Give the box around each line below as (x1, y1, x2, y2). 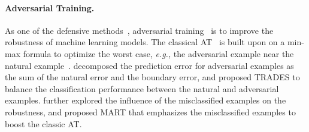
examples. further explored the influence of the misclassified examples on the (5, 94, 286, 106)
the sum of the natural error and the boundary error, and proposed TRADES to (5, 71, 300, 83)
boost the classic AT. (5, 117, 82, 130)
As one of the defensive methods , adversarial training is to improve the (5, 24, 274, 36)
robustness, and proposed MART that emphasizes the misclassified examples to (5, 105, 296, 118)
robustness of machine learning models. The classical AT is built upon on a (5, 36, 285, 48)
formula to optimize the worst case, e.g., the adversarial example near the (23, 47, 294, 59)
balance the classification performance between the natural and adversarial (5, 82, 279, 95)
